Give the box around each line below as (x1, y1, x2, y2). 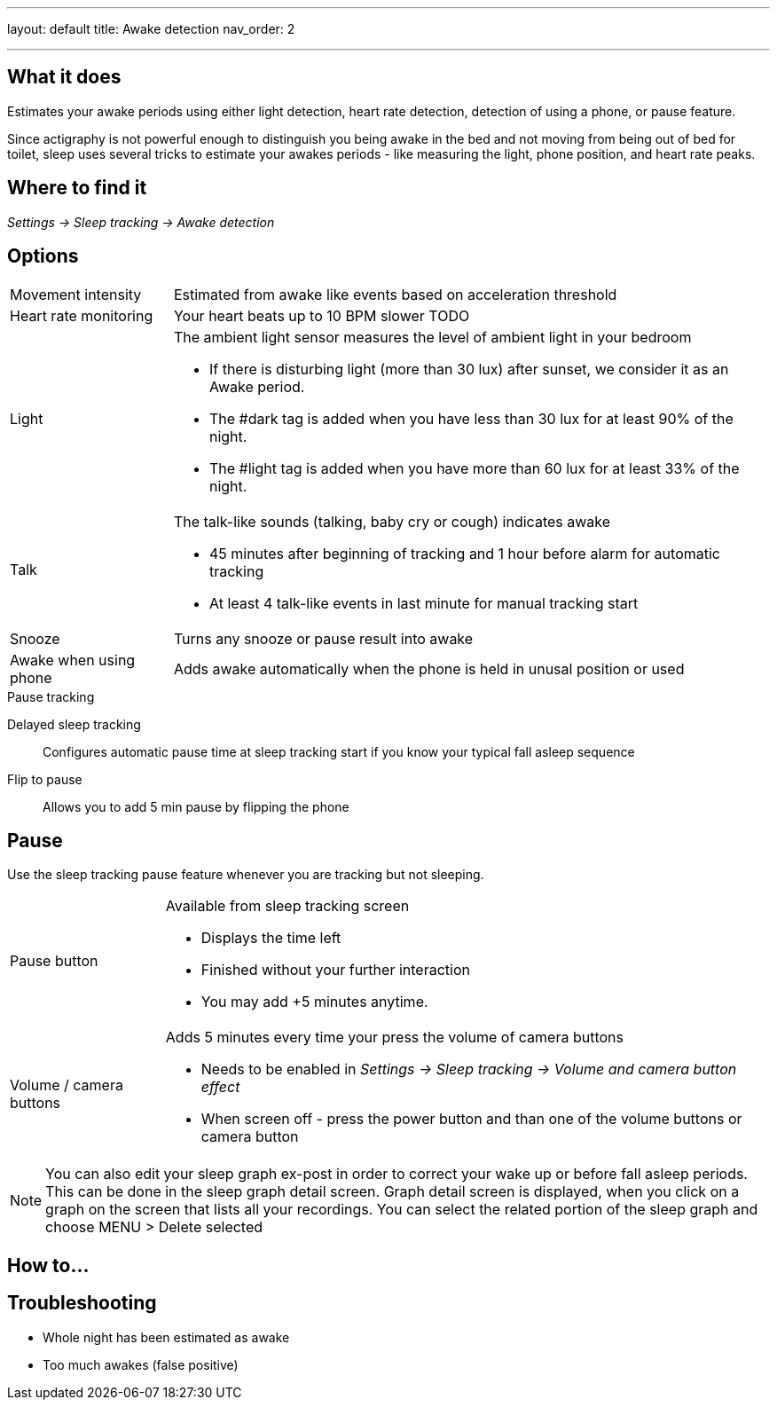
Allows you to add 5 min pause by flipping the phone (43, 798, 349, 814)
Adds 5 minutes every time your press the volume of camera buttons (165, 1028, 624, 1047)
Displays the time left (200, 929, 341, 947)
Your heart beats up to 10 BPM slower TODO (173, 306, 470, 325)
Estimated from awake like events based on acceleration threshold (173, 285, 617, 303)
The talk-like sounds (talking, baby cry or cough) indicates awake (173, 512, 611, 531)
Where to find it (7, 177, 147, 200)
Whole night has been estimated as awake (43, 1329, 290, 1345)
